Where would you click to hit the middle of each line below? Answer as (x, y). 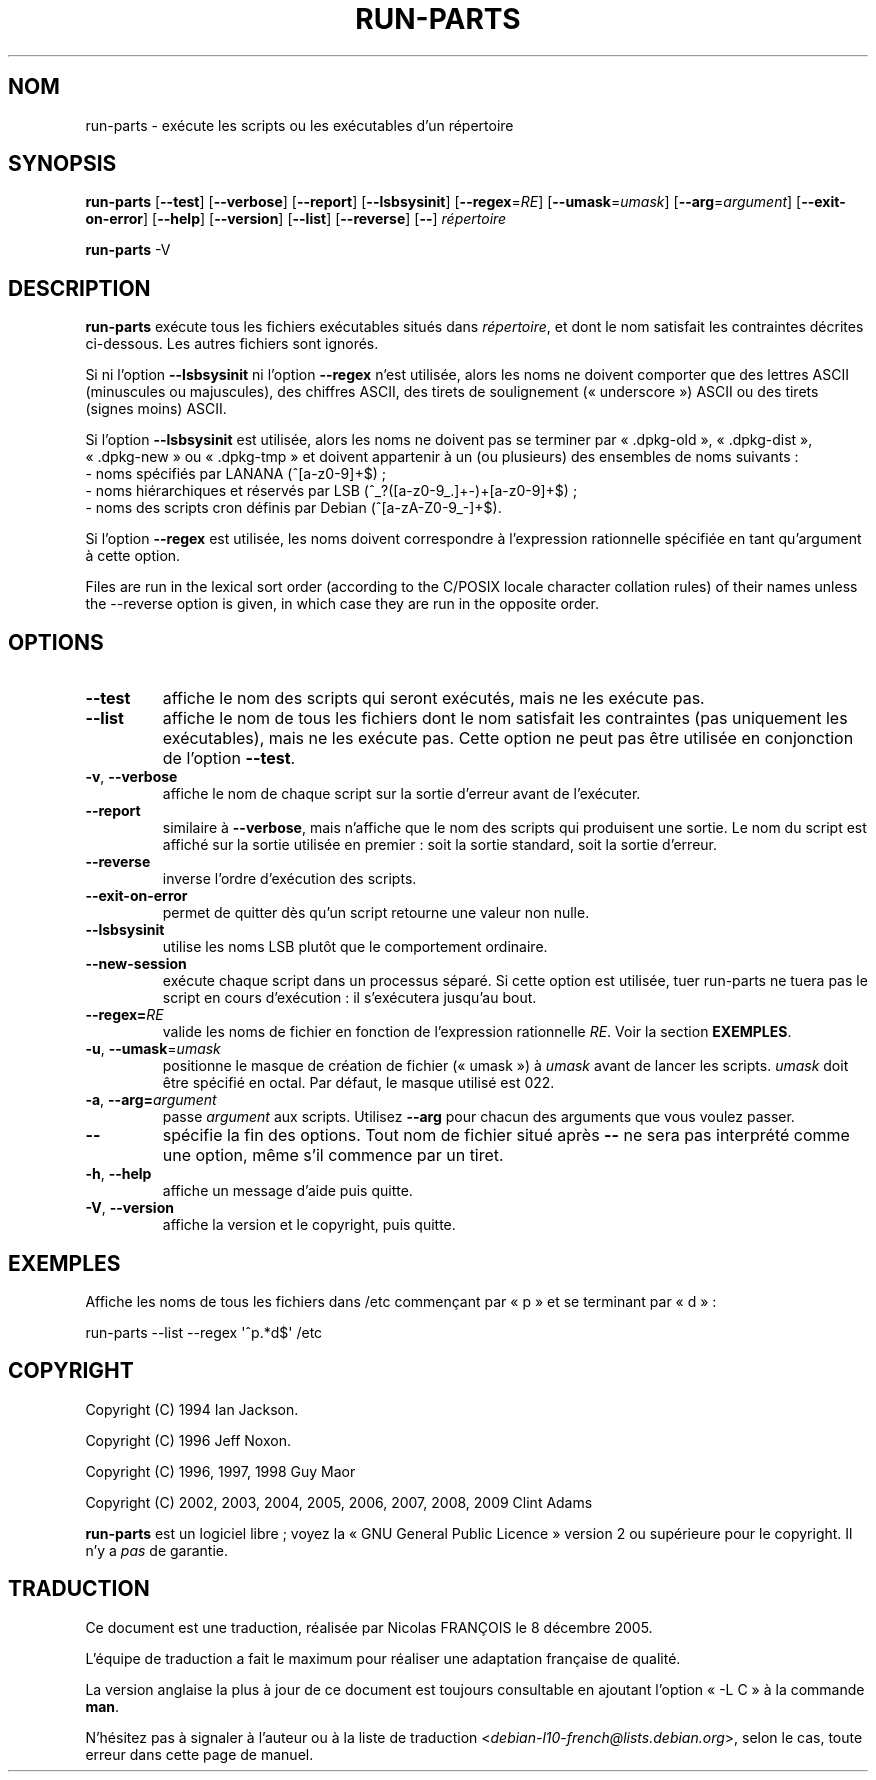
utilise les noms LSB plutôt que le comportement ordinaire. (355, 947)
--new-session (136, 964)
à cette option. (133, 556)
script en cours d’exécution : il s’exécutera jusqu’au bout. (349, 998)
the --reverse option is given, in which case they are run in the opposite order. (342, 604)
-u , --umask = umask (153, 1049)
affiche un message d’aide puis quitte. (287, 1191)
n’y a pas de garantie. (157, 1550)
